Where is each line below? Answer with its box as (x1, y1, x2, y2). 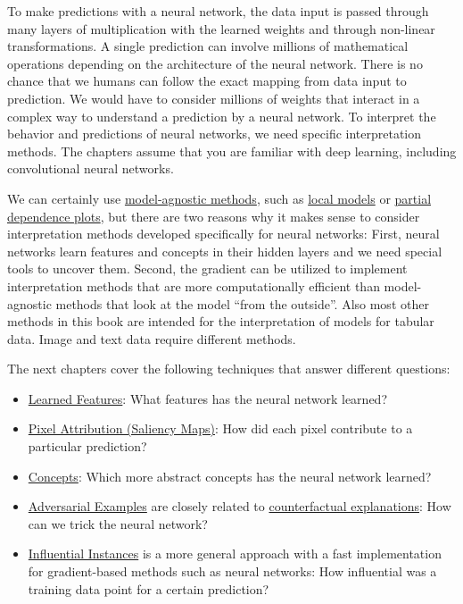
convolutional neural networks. (7, 159, 174, 178)
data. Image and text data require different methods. (7, 329, 296, 348)
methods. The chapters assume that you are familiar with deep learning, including (7, 141, 457, 160)
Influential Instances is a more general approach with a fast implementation (28, 544, 442, 563)
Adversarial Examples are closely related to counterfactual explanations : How (28, 497, 451, 516)
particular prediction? (28, 437, 147, 456)
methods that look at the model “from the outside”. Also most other (55, 294, 429, 313)
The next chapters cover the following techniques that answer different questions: (7, 359, 451, 378)
